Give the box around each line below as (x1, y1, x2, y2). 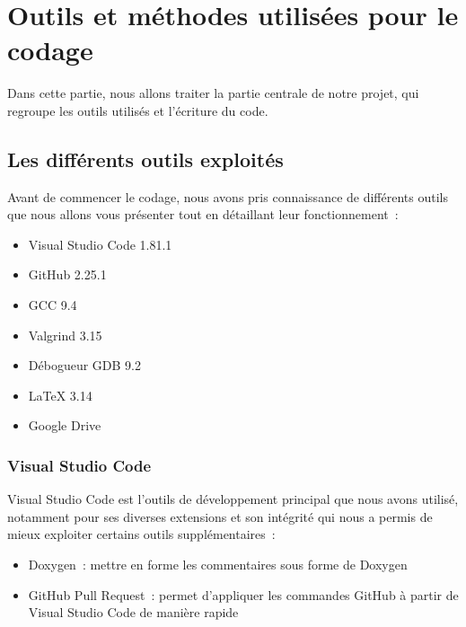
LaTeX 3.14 (28, 385, 92, 404)
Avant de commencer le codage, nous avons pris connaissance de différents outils (7, 187, 448, 206)
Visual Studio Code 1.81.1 (28, 234, 172, 253)
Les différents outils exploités (7, 145, 284, 172)
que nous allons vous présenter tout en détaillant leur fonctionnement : (7, 205, 399, 224)
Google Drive (28, 416, 101, 435)
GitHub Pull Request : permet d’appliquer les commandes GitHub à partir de (28, 585, 459, 604)
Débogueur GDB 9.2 (28, 356, 141, 375)
